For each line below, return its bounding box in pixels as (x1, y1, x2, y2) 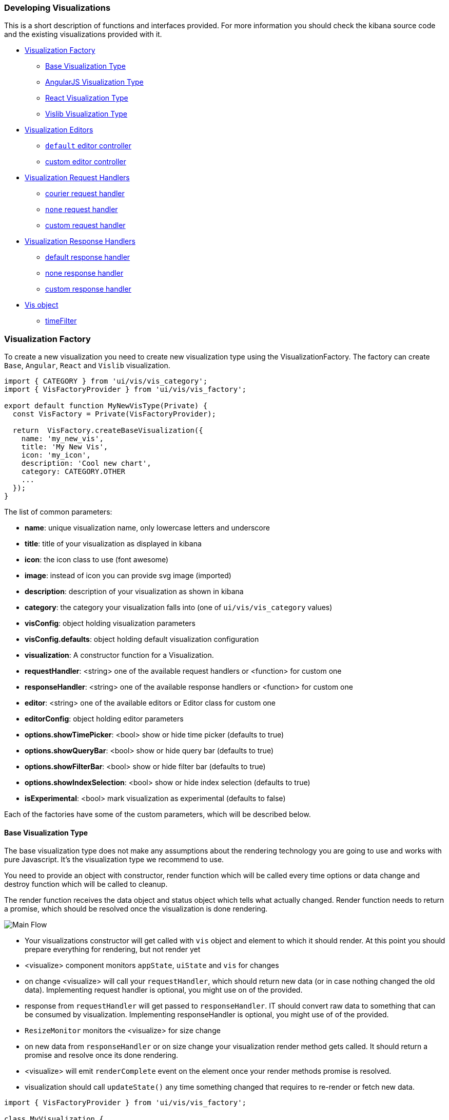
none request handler (45, 205, 118, 214)
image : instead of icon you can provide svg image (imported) (25, 571, 231, 580)
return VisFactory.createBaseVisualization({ (12, 426, 203, 435)
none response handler (45, 269, 124, 278)
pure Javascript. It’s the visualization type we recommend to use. (4, 855, 224, 864)
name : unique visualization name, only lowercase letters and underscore (25, 523, 270, 533)
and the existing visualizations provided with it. (4, 30, 162, 39)
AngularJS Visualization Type (45, 78, 144, 87)
